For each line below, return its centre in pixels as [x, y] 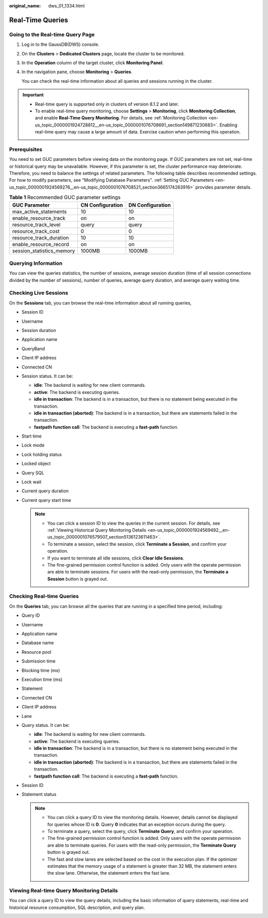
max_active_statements [39, 212]
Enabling [228, 125]
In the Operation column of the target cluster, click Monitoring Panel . [93, 63]
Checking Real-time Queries [44, 596]
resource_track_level [36, 225]
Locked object [36, 463]
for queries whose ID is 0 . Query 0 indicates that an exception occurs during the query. [136, 824]
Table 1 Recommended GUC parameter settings [65, 198]
